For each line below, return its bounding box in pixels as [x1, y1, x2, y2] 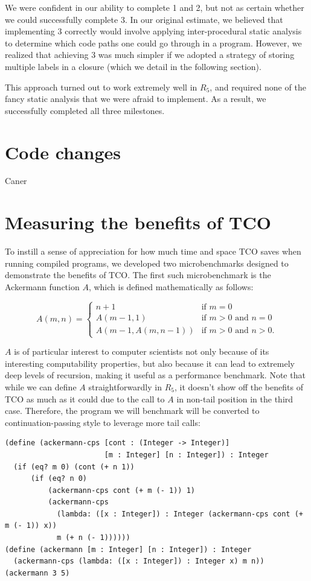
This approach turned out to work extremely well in [5, 80, 197, 93]
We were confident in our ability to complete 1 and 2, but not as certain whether [5, 1, 304, 13]
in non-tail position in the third [176, 392, 293, 405]
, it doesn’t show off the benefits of [174, 380, 303, 393]
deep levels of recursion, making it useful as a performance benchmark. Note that [5, 369, 306, 381]
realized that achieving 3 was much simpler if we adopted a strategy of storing [5, 48, 295, 61]
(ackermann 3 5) [5, 568, 70, 577]
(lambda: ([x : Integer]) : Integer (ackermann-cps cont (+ [56, 509, 303, 518]
